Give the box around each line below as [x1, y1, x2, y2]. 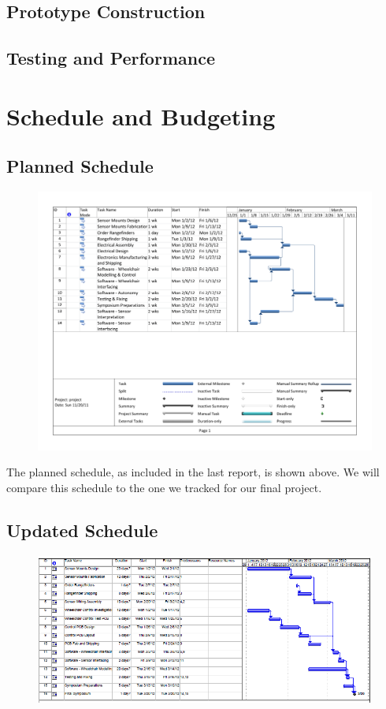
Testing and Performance [6, 46, 215, 70]
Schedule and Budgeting [6, 99, 276, 132]
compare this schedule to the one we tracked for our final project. [6, 479, 322, 495]
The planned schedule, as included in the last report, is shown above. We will [6, 464, 380, 480]
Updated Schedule [6, 517, 158, 542]
